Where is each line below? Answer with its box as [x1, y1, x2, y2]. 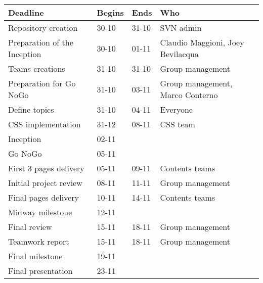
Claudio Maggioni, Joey [160, 36, 244, 48]
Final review [8, 221, 52, 232]
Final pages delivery [8, 192, 79, 203]
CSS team [160, 118, 195, 130]
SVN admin [160, 22, 202, 33]
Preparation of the [8, 36, 73, 48]
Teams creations [8, 63, 65, 74]
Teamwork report [8, 235, 69, 247]
